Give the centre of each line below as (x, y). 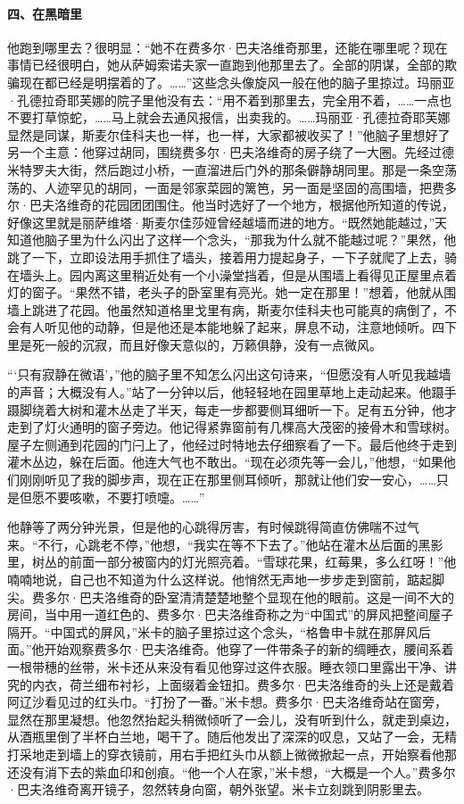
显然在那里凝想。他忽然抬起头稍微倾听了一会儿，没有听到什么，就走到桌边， (232, 719)
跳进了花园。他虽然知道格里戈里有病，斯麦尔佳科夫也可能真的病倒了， (238, 309)
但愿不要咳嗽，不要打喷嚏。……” (112, 497)
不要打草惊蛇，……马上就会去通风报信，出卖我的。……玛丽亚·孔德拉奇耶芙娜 (229, 117)
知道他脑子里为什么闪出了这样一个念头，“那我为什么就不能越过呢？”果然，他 (232, 240)
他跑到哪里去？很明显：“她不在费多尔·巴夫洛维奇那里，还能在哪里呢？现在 (228, 47)
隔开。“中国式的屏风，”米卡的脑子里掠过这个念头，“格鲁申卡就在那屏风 (213, 631)
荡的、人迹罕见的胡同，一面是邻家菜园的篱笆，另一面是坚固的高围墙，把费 (226, 187)
